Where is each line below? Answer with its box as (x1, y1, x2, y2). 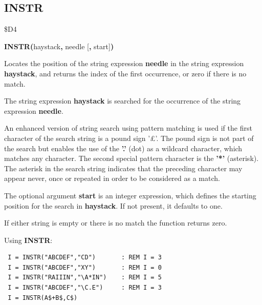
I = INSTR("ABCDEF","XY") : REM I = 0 (8, 263, 162, 271)
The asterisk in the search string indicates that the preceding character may (4, 162, 243, 173)
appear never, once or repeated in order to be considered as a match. (4, 173, 220, 184)
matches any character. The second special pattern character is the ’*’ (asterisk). (4, 153, 259, 164)
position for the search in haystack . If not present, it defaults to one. (4, 200, 223, 211)
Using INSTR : (4, 234, 53, 245)
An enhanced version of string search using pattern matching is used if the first (4, 123, 252, 133)
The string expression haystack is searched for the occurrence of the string (4, 95, 241, 106)
